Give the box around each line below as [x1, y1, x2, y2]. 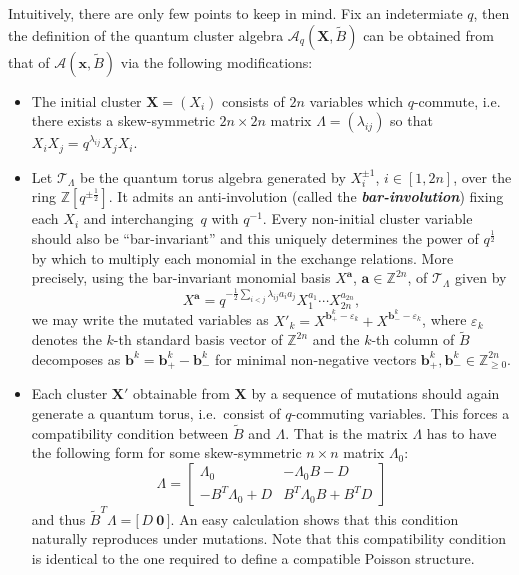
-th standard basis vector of [113, 329, 283, 350]
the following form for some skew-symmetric [31, 442, 302, 463]
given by [455, 267, 507, 288]
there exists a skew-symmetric [31, 110, 215, 131]
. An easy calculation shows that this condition [170, 508, 459, 529]
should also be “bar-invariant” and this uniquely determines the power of [31, 227, 479, 248]
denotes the [31, 329, 102, 350]
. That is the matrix [285, 422, 408, 443]
